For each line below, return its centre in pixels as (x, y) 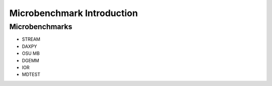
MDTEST (31, 74)
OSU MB (31, 53)
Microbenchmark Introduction (74, 13)
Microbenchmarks (41, 27)
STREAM (31, 39)
